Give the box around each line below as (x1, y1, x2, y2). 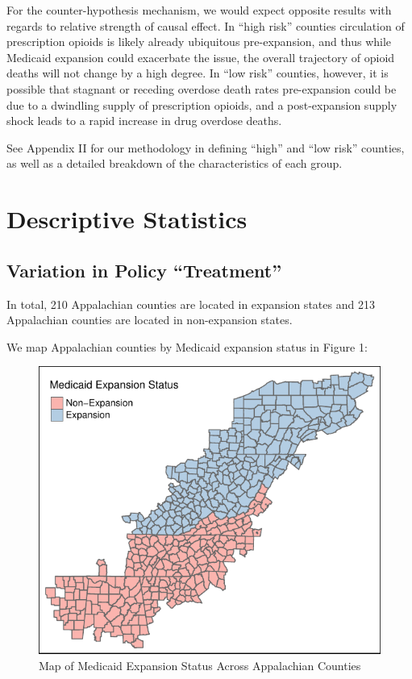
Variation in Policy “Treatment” (6, 257, 282, 282)
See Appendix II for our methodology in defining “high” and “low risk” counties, (6, 139, 405, 156)
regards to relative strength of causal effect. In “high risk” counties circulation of (6, 17, 405, 34)
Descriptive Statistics (6, 202, 248, 235)
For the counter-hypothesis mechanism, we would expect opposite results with (6, 2, 392, 18)
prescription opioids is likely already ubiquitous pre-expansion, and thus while (6, 33, 392, 50)
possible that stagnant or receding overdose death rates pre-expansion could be (6, 80, 397, 97)
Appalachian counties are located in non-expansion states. (6, 311, 293, 328)
